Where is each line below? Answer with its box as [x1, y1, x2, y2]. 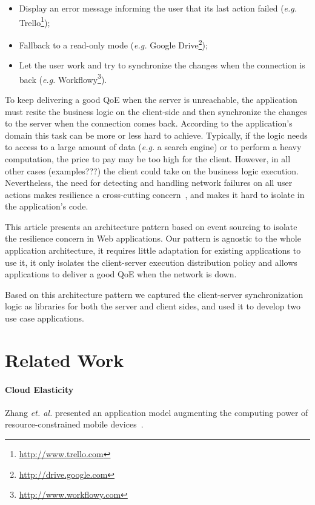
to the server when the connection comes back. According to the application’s [5, 117, 293, 130]
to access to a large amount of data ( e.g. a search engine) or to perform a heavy [5, 140, 302, 153]
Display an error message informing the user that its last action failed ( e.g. [19, 2, 297, 14]
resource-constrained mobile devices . [5, 418, 144, 431]
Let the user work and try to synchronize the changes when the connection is [19, 59, 305, 71]
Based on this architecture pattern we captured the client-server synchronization [5, 288, 303, 300]
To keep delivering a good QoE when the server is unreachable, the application [5, 93, 297, 105]
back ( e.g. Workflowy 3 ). [19, 71, 107, 85]
